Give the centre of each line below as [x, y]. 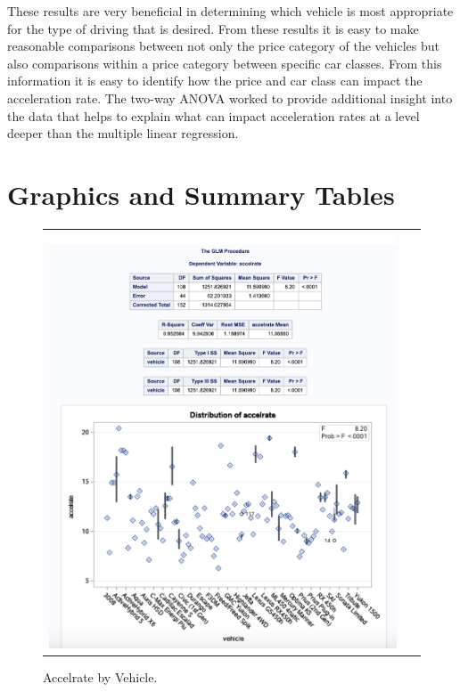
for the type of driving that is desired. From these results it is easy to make [213, 28]
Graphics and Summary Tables [201, 194]
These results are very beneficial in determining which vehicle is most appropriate [230, 11]
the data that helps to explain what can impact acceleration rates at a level [214, 115]
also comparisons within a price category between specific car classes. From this [225, 63]
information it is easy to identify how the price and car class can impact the [215, 81]
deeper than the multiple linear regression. [123, 133]
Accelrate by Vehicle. [100, 677]
